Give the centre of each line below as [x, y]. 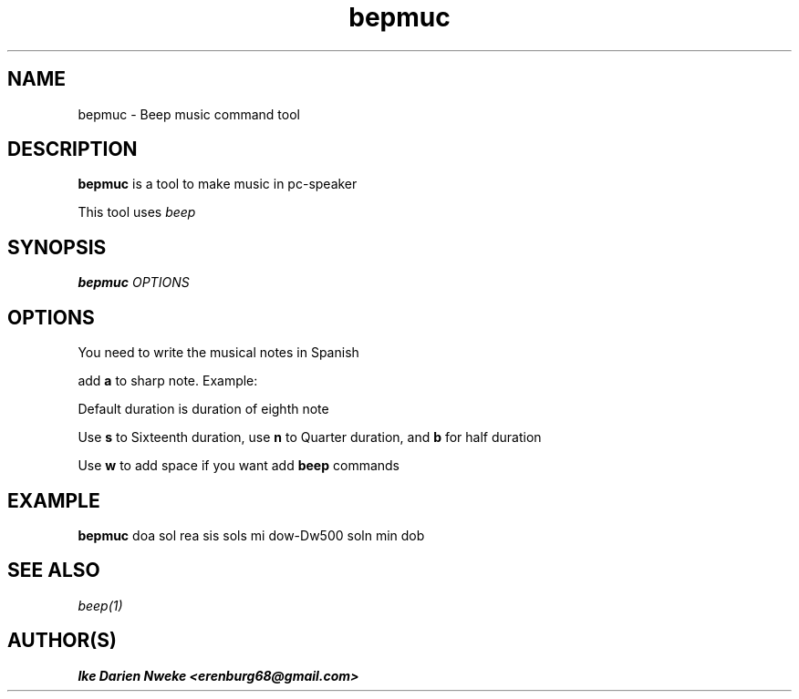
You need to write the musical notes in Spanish [218, 353]
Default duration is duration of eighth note [203, 409]
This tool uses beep [137, 212]
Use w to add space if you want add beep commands [239, 466]
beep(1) [100, 605]
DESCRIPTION [73, 149]
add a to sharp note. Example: [168, 381]
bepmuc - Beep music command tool [189, 114]
